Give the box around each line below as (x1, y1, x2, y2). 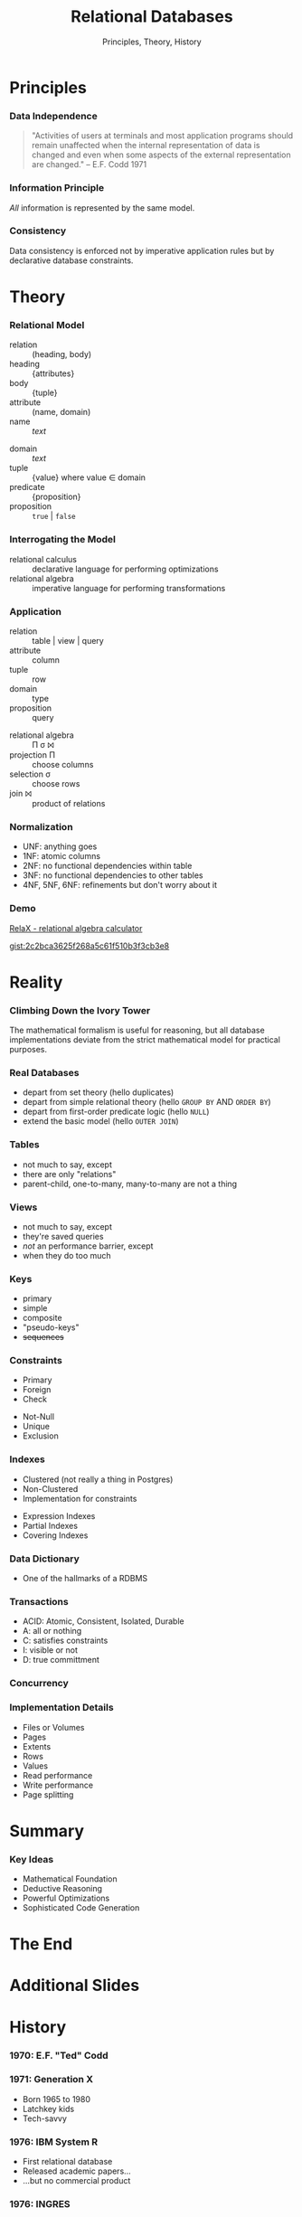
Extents (22, 1741, 52, 1751)
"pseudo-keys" (22, 1322, 80, 1333)
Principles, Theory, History (102, 36, 202, 47)
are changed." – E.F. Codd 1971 (31, 159, 147, 170)
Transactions (9, 1595, 70, 1608)
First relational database (22, 2156, 113, 2167)
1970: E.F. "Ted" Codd (9, 2049, 109, 2061)
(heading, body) (32, 349, 92, 360)
